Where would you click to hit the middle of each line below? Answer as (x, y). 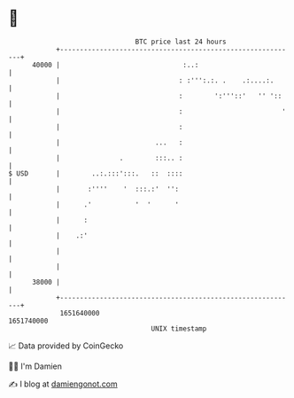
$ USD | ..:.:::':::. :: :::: (96, 173)
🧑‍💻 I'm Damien (35, 366)
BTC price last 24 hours (181, 42)
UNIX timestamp (179, 328)
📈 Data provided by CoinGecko (66, 346)
